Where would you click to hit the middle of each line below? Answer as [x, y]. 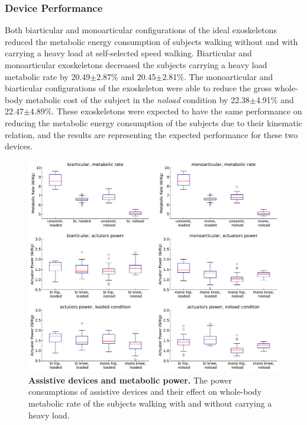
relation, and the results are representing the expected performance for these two [151, 134]
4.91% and [275, 99]
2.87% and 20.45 [126, 76]
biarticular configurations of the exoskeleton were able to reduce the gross [138, 88]
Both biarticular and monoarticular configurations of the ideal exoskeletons [141, 30]
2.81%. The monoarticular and [218, 76]
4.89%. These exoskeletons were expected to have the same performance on [166, 111]
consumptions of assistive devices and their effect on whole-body [145, 392]
